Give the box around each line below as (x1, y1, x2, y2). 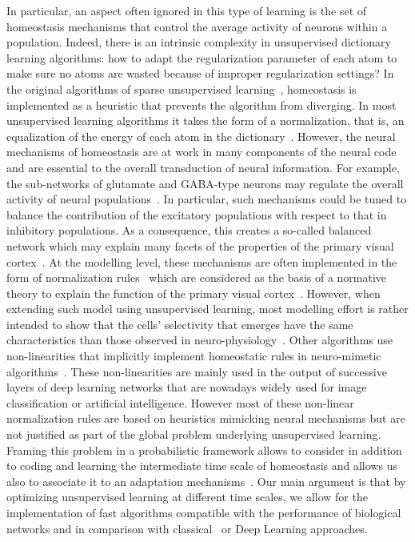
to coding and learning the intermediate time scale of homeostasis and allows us (6, 457, 397, 474)
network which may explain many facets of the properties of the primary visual (6, 237, 394, 254)
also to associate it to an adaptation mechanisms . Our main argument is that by (6, 472, 406, 489)
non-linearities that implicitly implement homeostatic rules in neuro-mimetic (6, 347, 381, 364)
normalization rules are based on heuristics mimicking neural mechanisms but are (6, 410, 405, 427)
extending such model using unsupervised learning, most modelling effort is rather (6, 300, 409, 317)
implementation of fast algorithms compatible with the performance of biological (6, 504, 401, 520)
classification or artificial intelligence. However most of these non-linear (6, 394, 354, 411)
